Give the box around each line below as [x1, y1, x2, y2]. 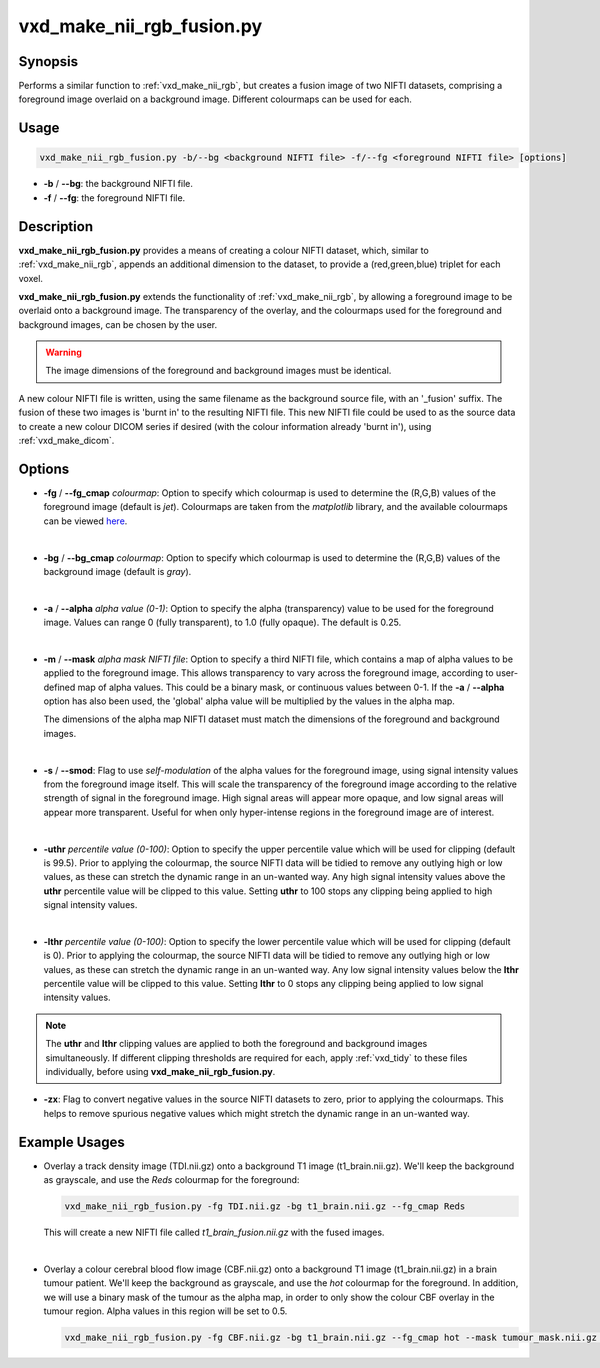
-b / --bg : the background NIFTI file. [43, 178, 194, 190]
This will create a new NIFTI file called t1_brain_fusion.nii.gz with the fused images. [43, 1226, 385, 1239]
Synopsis [18, 53, 79, 70]
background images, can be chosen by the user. [18, 318, 218, 330]
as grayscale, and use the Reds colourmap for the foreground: [43, 1174, 300, 1186]
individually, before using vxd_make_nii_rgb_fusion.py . [45, 1066, 276, 1077]
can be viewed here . [43, 515, 128, 527]
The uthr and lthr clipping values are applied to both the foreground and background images [45, 1038, 428, 1050]
